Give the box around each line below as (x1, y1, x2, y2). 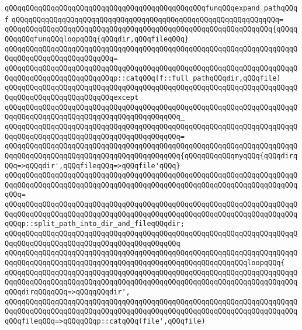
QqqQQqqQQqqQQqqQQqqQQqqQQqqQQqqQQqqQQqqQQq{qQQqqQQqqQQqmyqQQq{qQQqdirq (5, 151, 298, 160)
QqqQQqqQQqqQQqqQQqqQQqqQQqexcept (5, 93, 139, 102)
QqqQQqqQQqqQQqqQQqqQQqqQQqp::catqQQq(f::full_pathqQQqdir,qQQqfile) (5, 74, 281, 82)
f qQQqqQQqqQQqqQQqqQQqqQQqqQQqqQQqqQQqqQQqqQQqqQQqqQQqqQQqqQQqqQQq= (5, 15, 284, 24)
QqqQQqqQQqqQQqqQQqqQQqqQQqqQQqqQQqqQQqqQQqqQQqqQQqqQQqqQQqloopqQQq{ (5, 259, 285, 268)
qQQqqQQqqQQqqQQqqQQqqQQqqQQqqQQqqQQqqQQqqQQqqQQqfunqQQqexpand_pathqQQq (5, 4, 298, 12)
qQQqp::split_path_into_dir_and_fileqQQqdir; (5, 220, 185, 228)
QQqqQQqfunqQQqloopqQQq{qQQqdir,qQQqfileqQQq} (5, 34, 189, 43)
